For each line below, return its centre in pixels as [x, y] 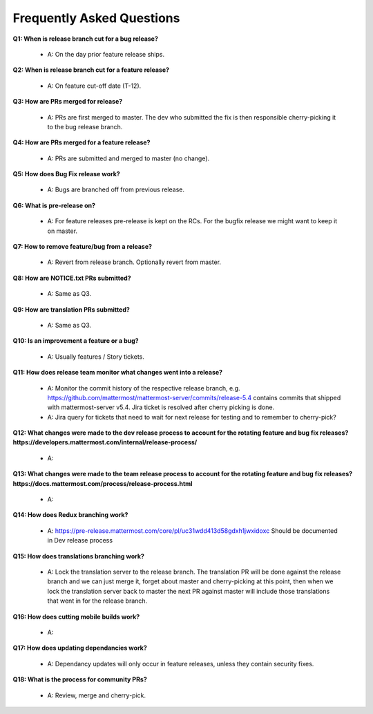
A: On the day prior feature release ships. [106, 54]
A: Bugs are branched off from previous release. [116, 189]
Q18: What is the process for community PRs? [80, 679]
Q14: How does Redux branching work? [70, 515]
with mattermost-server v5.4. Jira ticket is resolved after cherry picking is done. [161, 407]
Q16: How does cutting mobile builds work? [76, 617]
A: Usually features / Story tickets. [96, 357]
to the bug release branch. [85, 126]
